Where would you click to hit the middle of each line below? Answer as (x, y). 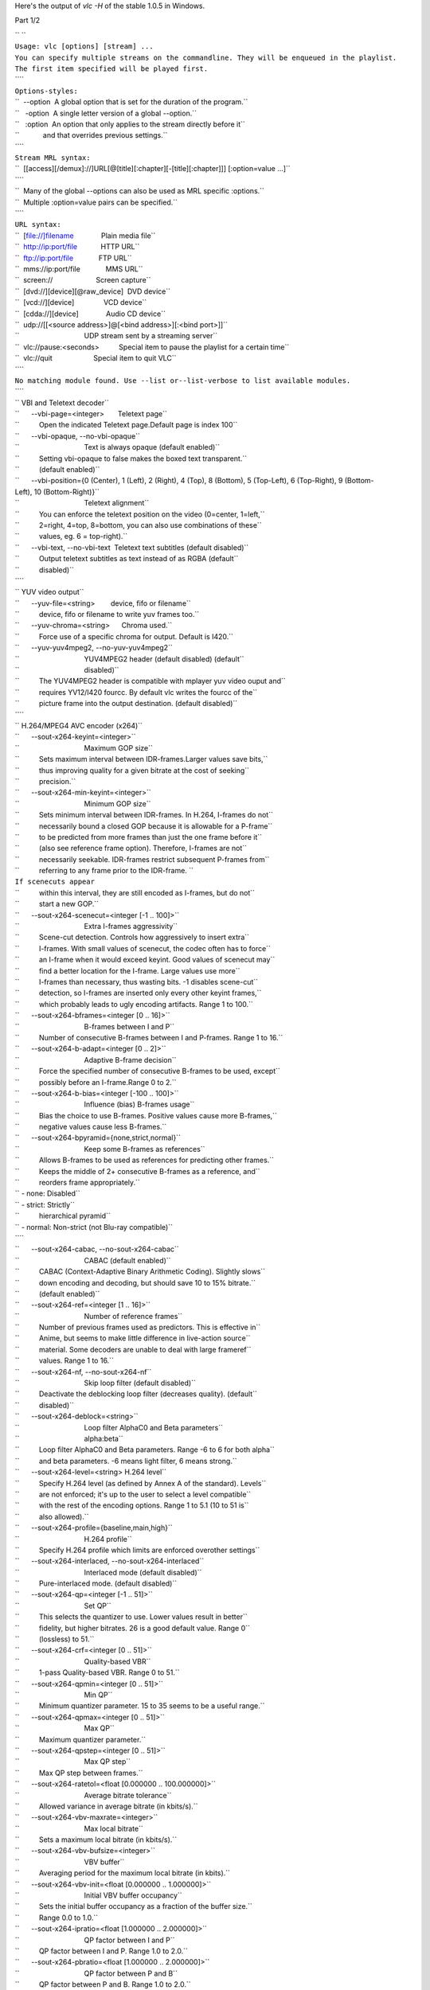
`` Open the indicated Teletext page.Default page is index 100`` (126, 425)
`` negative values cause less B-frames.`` (91, 1127)
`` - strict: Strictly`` (45, 1204)
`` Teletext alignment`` (82, 503)
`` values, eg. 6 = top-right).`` (71, 537)
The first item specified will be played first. (111, 68)
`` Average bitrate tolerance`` (93, 1795)
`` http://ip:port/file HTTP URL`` (77, 247)
